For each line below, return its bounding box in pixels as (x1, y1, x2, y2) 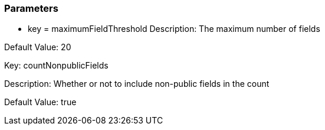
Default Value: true (4, 97, 77, 108)
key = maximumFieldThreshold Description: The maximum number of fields (28, 24, 320, 34)
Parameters (4, 2, 58, 14)
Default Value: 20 (4, 42, 71, 53)
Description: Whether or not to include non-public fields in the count (4, 79, 270, 89)
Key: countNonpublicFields (4, 60, 109, 71)
